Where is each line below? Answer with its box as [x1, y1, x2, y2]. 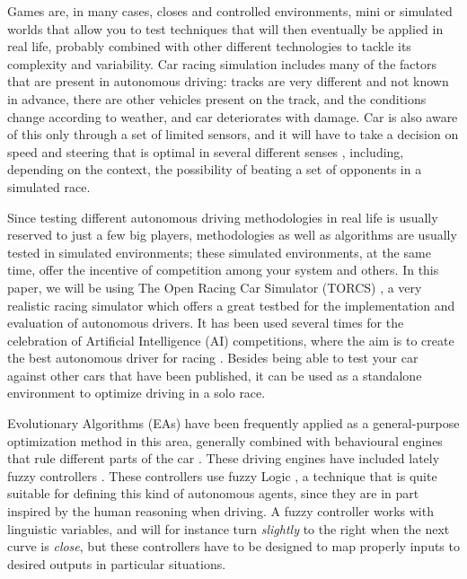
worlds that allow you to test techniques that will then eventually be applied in [7, 19, 444, 38]
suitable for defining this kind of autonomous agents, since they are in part [7, 484, 419, 503]
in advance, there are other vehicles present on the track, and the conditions [7, 89, 427, 108]
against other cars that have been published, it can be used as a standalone [7, 365, 422, 384]
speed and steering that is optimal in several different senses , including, [7, 142, 404, 161]
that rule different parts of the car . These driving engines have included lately [7, 449, 440, 468]
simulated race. [7, 177, 91, 196]
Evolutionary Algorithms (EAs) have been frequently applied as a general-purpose [7, 414, 460, 433]
